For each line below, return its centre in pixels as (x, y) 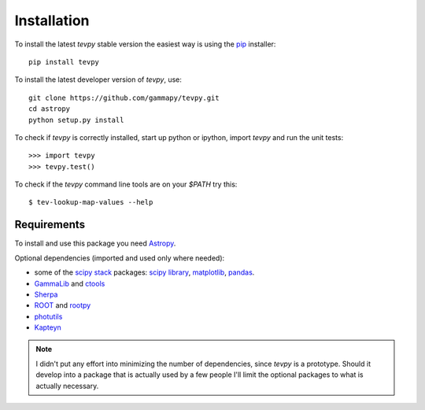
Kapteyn (48, 327)
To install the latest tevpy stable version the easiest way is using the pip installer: (145, 44)
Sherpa (46, 294)
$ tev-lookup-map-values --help (91, 202)
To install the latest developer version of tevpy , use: (98, 79)
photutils (48, 316)
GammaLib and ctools (70, 283)
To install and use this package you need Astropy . (95, 243)
